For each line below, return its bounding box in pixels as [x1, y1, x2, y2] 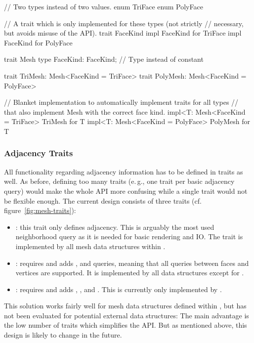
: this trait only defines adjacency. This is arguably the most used [15, 221, 214, 232]
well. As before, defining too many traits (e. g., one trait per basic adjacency [4, 176, 235, 186]
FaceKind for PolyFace [4, 37, 73, 47]
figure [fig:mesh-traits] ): [4, 205, 76, 215]
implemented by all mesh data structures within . [15, 241, 166, 251]
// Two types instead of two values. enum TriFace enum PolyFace [4, 1, 203, 11]
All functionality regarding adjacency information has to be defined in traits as [4, 166, 243, 176]
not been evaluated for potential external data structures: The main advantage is [4, 310, 249, 320]
